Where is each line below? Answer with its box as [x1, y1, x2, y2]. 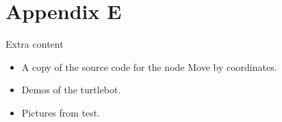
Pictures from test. [21, 105, 101, 119]
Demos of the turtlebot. [21, 82, 121, 97]
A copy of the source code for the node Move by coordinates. [21, 59, 277, 74]
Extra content [5, 37, 64, 51]
